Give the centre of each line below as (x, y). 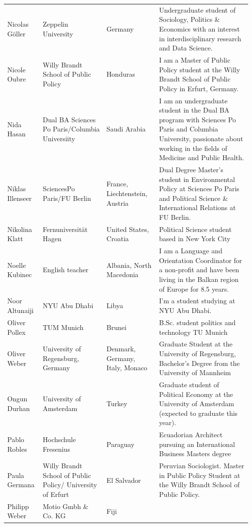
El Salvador (124, 480)
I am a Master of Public (195, 59)
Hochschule (59, 439)
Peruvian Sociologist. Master (202, 466)
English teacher (66, 270)
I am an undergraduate (193, 100)
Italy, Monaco (127, 368)
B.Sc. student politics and (197, 322)
